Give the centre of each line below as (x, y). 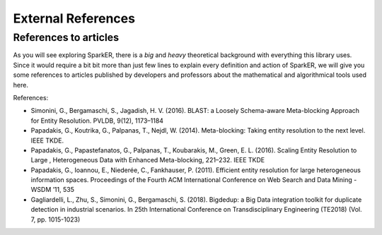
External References (74, 18)
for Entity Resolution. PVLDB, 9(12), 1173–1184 (97, 121)
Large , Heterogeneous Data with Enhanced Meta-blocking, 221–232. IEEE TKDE (148, 160)
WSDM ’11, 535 (52, 190)
